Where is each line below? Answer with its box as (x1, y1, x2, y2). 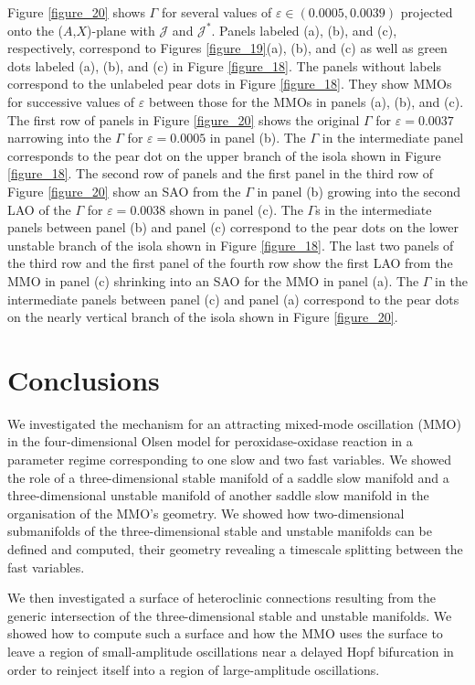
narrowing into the (7, 128, 111, 147)
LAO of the (7, 199, 71, 219)
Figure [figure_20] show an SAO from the (7, 181, 241, 200)
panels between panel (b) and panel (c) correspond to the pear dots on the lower (7, 218, 459, 237)
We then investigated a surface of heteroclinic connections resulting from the (7, 588, 437, 607)
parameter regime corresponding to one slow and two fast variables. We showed (7, 450, 451, 468)
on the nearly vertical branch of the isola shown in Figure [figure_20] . (7, 307, 398, 326)
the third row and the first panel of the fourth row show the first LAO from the (7, 253, 453, 273)
